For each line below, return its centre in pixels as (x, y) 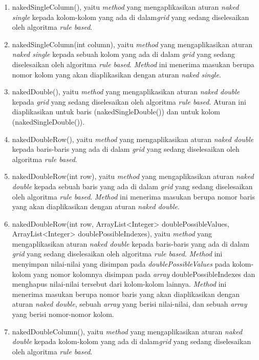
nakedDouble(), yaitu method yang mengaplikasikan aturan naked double (126, 92)
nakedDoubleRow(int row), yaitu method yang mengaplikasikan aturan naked (133, 176)
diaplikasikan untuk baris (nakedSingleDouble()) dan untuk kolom (116, 112)
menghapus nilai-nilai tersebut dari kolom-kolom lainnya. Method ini (119, 284)
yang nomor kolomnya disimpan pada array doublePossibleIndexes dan (144, 274)
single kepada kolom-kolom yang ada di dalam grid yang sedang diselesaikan (131, 17)
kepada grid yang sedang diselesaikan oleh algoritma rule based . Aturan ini (129, 101)
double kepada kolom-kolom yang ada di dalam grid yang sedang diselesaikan (132, 341)
